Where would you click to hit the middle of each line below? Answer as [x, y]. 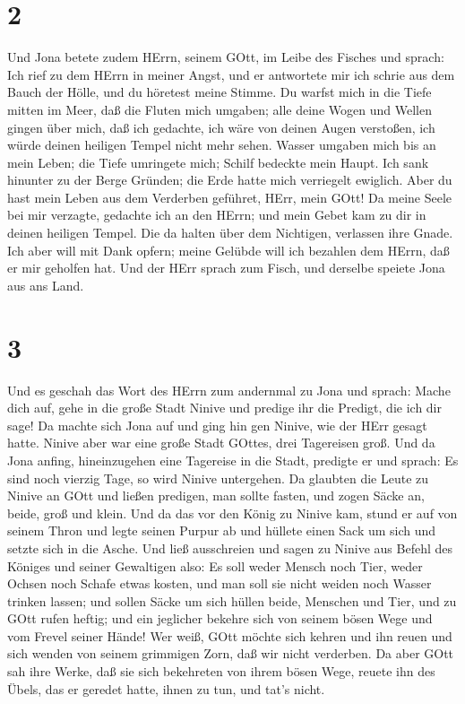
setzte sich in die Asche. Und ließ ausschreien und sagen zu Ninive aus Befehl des [230, 548]
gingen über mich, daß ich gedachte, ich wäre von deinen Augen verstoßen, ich [221, 127]
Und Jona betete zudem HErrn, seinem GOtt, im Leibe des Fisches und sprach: [226, 57]
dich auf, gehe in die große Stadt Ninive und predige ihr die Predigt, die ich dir [225, 408]
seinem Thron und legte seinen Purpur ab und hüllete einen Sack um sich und [222, 530]
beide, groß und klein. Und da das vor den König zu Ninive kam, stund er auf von [232, 513]
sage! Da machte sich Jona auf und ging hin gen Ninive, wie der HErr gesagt [217, 425]
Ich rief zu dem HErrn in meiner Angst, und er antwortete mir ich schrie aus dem [231, 74]
